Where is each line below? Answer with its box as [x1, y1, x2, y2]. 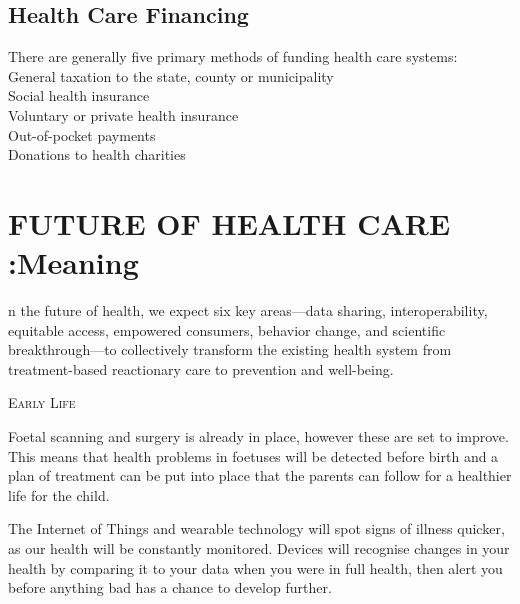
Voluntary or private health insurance [8, 104, 239, 125]
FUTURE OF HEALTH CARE [8, 202, 451, 243]
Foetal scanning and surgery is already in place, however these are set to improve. [8, 426, 509, 447]
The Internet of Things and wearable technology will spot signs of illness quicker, [8, 518, 505, 539]
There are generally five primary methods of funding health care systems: [8, 46, 458, 67]
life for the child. [8, 484, 110, 505]
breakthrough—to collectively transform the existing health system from [8, 339, 452, 360]
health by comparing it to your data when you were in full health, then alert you [8, 557, 503, 578]
